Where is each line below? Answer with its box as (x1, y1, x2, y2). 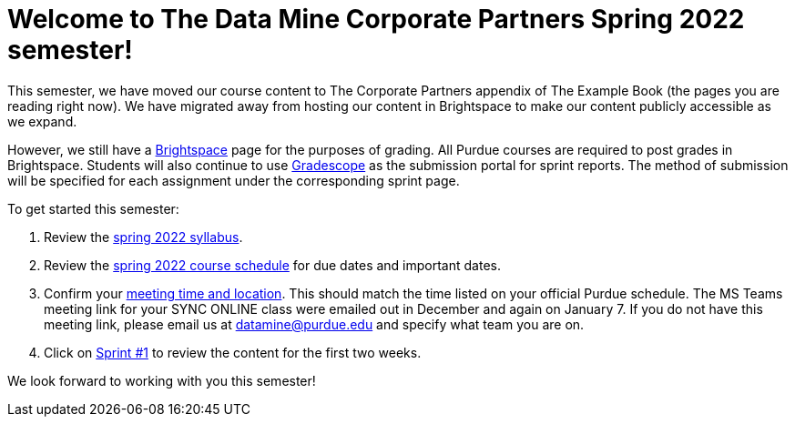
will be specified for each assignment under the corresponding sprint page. (7, 172, 460, 188)
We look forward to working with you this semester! (7, 372, 316, 389)
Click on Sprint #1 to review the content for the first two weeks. (44, 344, 422, 360)
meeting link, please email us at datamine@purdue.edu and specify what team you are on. (44, 316, 585, 332)
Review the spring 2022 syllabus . (44, 228, 243, 245)
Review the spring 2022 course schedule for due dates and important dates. (44, 257, 501, 273)
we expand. (7, 113, 77, 129)
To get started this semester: (7, 200, 179, 217)
